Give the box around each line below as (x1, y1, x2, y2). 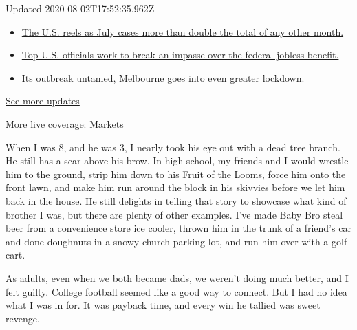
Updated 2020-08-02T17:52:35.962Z (6, 1, 155, 15)
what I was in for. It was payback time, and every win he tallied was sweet (6, 298, 321, 312)
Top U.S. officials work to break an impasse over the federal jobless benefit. (21, 47, 339, 62)
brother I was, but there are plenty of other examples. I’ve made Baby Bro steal (6, 207, 343, 221)
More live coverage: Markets (6, 116, 124, 131)
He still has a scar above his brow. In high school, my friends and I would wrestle (6, 153, 349, 168)
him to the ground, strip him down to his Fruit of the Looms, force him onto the (6, 166, 346, 181)
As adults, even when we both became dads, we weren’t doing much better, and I (6, 270, 349, 285)
